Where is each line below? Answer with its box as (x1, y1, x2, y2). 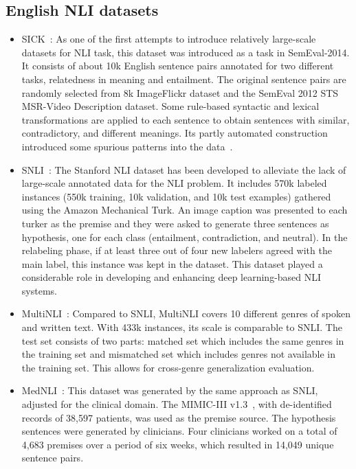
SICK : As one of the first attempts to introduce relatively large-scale (21, 32, 316, 46)
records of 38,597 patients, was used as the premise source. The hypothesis (21, 410, 336, 424)
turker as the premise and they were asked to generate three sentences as (21, 216, 329, 230)
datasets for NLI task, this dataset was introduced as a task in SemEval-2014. (21, 45, 350, 59)
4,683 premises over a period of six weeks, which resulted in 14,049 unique (21, 437, 334, 451)
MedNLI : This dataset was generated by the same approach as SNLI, (21, 383, 318, 398)
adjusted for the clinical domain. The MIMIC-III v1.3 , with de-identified (21, 397, 332, 411)
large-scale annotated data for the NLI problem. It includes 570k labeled (21, 176, 327, 190)
